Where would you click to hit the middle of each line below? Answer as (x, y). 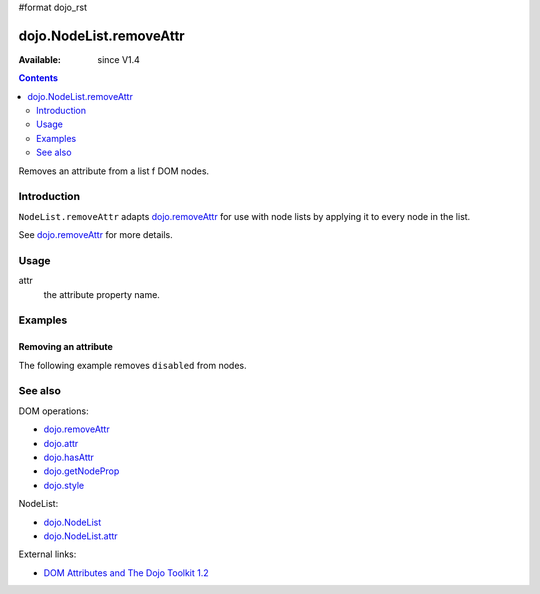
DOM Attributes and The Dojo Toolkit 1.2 (126, 572)
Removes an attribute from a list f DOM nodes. (114, 171)
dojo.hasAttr (69, 457)
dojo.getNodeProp (81, 471)
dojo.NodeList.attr (81, 536)
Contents (38, 78)
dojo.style (64, 485)
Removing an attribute (66, 347)
